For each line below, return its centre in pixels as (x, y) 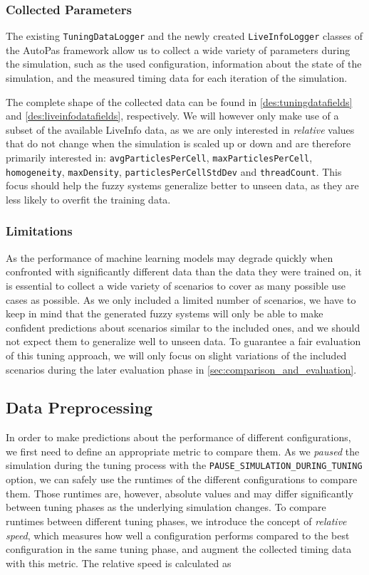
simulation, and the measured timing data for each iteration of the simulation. (177, 78)
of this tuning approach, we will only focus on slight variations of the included (176, 355)
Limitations (39, 231)
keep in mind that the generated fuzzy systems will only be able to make (165, 313)
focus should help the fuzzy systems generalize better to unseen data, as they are (182, 185)
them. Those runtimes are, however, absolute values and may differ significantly (180, 493)
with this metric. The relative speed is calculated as (119, 563)
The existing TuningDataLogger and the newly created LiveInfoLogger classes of (184, 36)
